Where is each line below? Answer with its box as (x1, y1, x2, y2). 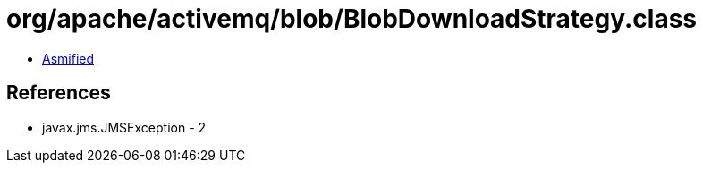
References (6, 81, 111, 105)
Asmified (42, 50, 95, 66)
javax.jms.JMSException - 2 (42, 119, 207, 135)
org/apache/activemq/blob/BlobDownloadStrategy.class (6, 4, 698, 34)
